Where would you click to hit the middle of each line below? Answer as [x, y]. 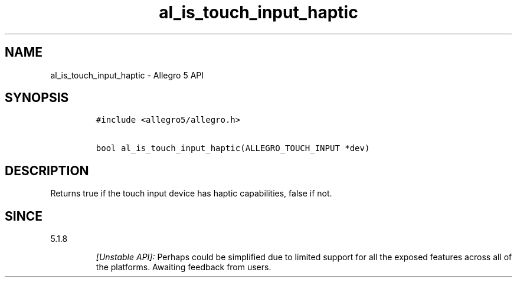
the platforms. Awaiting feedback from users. [184, 267]
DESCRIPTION [47, 170]
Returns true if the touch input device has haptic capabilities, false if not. [191, 194]
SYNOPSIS [37, 98]
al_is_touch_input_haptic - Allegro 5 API [127, 75]
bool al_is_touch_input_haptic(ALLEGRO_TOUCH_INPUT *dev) [233, 148]
